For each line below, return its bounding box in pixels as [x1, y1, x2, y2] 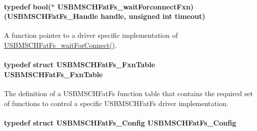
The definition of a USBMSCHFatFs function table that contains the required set [4, 88, 253, 98]
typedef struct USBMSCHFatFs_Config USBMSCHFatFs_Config [4, 117, 236, 128]
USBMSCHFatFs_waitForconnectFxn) [57, 1, 194, 11]
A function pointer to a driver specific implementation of [4, 30, 178, 40]
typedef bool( [4, 1, 51, 11]
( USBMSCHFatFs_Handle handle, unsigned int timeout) [4, 11, 205, 21]
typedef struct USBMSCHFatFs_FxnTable [4, 59, 155, 70]
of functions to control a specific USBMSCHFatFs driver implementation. [4, 98, 228, 108]
